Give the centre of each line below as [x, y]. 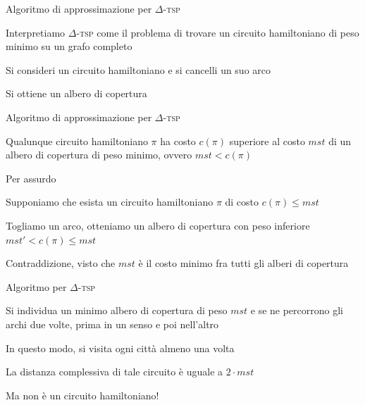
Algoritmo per [36, 286]
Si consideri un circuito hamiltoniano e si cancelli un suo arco [138, 69]
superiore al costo [267, 141]
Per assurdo [31, 178]
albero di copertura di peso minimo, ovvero [99, 155]
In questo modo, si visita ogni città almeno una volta [120, 348]
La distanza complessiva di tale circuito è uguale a [115, 372]
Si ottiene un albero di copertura [76, 93]
